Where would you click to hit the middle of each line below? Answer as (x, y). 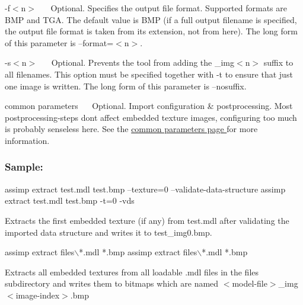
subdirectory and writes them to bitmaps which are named (112, 283)
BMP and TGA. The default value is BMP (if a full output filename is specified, (151, 19)
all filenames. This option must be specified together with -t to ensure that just (149, 74)
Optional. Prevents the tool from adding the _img (143, 62)
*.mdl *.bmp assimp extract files (138, 252)
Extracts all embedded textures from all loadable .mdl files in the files (132, 272)
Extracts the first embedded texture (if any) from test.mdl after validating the (147, 220)
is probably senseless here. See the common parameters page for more (131, 129)
